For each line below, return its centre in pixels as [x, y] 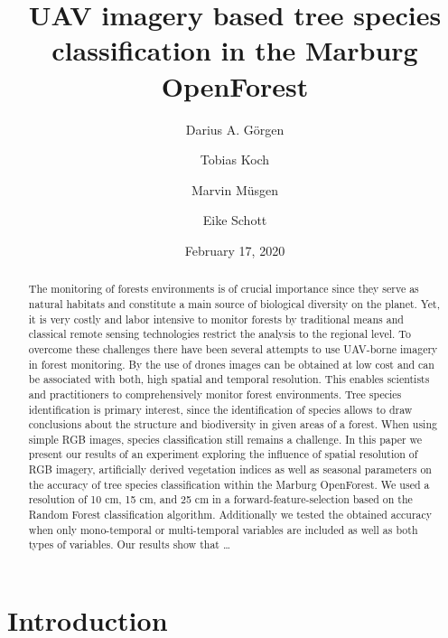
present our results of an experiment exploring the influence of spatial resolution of [223, 454]
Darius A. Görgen [235, 129]
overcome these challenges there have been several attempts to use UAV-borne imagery [233, 348]
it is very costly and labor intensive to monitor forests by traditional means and [216, 319]
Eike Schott [235, 220]
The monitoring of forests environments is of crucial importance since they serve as [224, 289]
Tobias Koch [235, 159]
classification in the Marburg [235, 50]
